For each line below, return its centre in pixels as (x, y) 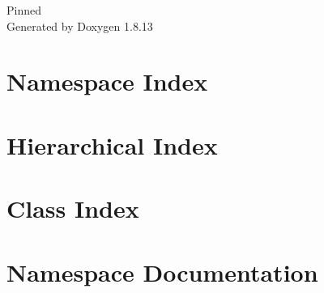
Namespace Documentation (162, 272)
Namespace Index (107, 81)
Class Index (73, 208)
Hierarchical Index (112, 144)
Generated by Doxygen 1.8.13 (80, 25)
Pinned (24, 10)
